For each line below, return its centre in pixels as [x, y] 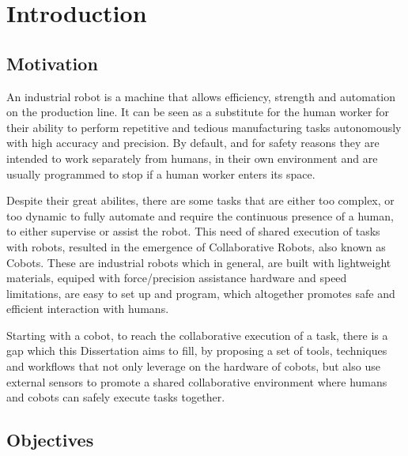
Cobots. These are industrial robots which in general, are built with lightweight [199, 262]
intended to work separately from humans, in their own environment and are [192, 158]
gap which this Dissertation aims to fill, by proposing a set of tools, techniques [197, 350]
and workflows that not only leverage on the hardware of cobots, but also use [193, 366]
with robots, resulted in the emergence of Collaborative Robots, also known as [196, 246]
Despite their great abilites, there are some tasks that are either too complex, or [200, 200]
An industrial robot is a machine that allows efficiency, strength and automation [201, 96]
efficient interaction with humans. [88, 309]
